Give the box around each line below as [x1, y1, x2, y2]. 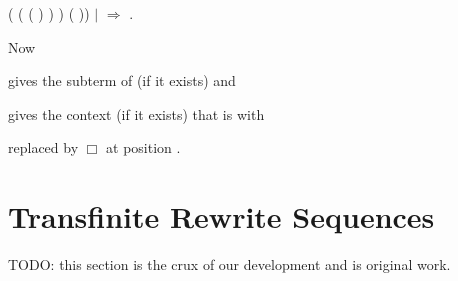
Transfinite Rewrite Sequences [8, 196, 435, 237]
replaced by [8, 137, 79, 158]
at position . [106, 137, 181, 158]
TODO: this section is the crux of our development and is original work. [8, 254, 451, 275]
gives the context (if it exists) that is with [8, 103, 265, 124]
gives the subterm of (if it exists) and [8, 70, 236, 91]
